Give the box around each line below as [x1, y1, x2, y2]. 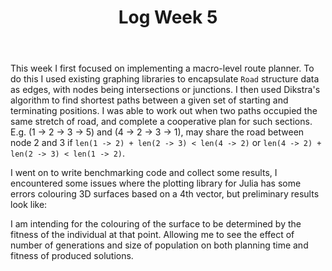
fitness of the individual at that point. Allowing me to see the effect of [10, 229, 295, 241]
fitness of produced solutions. [10, 250, 134, 262]
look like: [10, 199, 48, 211]
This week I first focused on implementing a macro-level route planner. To [10, 62, 315, 75]
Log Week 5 [118, 6, 218, 29]
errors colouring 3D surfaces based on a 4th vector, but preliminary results [10, 188, 320, 200]
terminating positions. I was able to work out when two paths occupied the [10, 105, 318, 117]
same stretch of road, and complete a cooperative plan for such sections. [10, 116, 313, 128]
